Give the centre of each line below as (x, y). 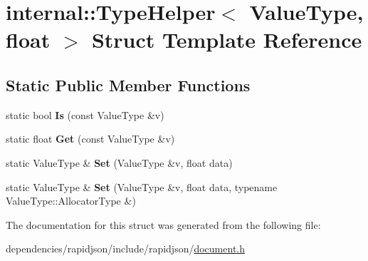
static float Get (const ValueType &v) (90, 139)
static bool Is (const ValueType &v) (85, 114)
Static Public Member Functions (128, 85)
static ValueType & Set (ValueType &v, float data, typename (142, 186)
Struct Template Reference (227, 40)
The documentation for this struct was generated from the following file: (163, 224)
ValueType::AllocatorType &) (71, 201)
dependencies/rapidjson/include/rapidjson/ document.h (126, 249)
